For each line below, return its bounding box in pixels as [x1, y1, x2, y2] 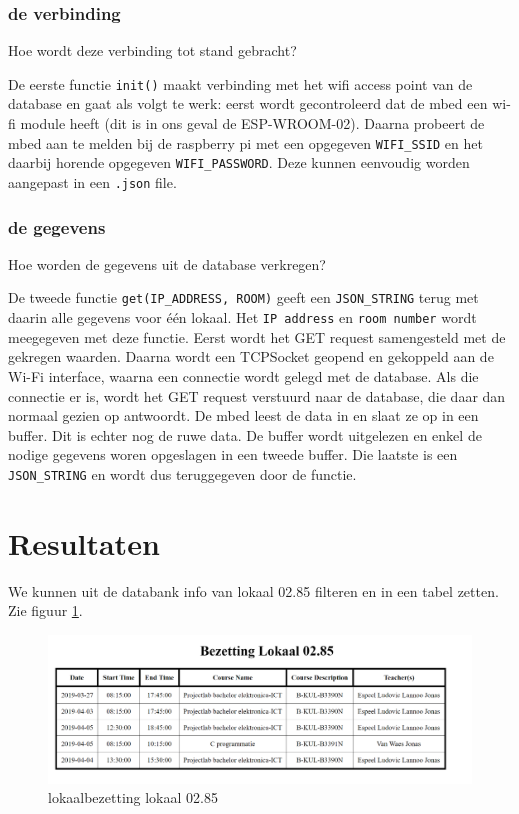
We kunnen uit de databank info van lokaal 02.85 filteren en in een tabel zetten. [8, 580, 499, 601]
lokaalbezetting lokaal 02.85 [48, 787, 218, 808]
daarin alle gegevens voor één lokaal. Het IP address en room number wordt [8, 307, 477, 328]
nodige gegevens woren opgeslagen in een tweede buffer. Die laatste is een [8, 444, 458, 465]
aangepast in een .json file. [8, 171, 177, 192]
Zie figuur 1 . [8, 600, 83, 621]
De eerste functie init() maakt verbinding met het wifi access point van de [8, 73, 473, 94]
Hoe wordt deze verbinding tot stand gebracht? [8, 40, 297, 61]
